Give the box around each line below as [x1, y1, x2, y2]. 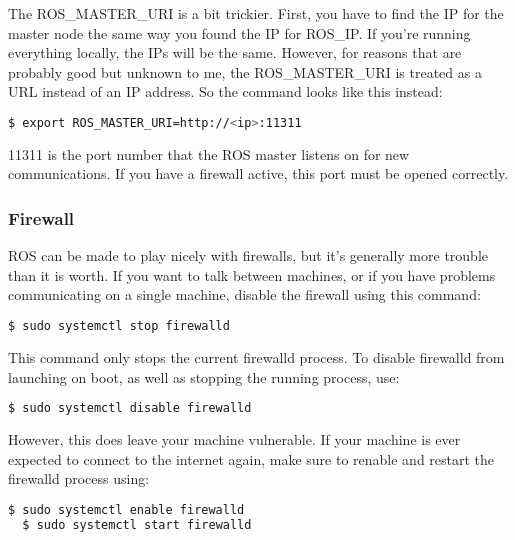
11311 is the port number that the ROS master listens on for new [8, 143, 410, 164]
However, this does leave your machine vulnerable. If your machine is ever [8, 428, 461, 449]
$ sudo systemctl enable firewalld [8, 502, 245, 517]
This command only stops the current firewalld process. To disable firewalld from [8, 346, 505, 367]
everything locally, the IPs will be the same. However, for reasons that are [8, 42, 462, 63]
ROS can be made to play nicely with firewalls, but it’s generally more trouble [8, 245, 489, 266]
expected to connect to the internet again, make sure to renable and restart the [8, 448, 495, 469]
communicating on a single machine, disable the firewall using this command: [8, 284, 481, 305]
